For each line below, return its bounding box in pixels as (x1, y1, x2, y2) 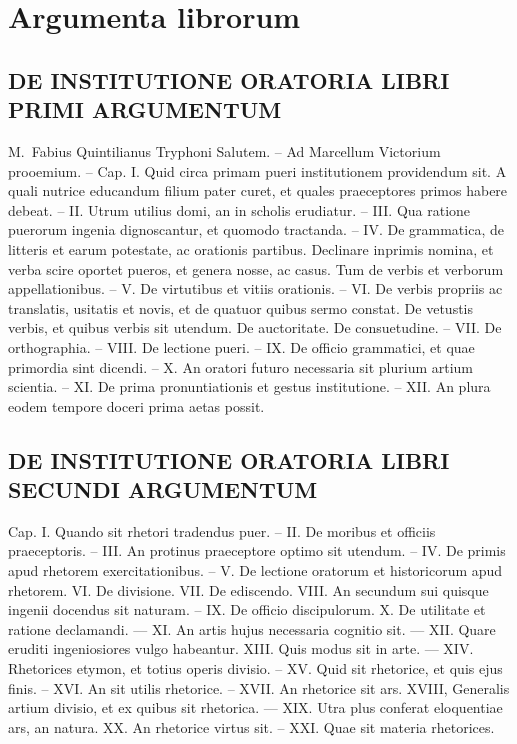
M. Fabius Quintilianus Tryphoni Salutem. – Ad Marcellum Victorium (8, 140, 441, 161)
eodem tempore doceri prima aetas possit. (8, 395, 265, 416)
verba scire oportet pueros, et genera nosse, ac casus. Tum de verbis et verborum (8, 258, 504, 279)
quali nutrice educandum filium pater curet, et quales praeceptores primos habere (8, 180, 508, 201)
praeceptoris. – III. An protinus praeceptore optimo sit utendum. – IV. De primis (8, 540, 506, 561)
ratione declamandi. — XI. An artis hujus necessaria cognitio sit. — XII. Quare (8, 618, 496, 639)
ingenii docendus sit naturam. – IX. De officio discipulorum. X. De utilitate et (8, 599, 486, 620)
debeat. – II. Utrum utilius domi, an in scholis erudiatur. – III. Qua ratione (8, 199, 471, 220)
